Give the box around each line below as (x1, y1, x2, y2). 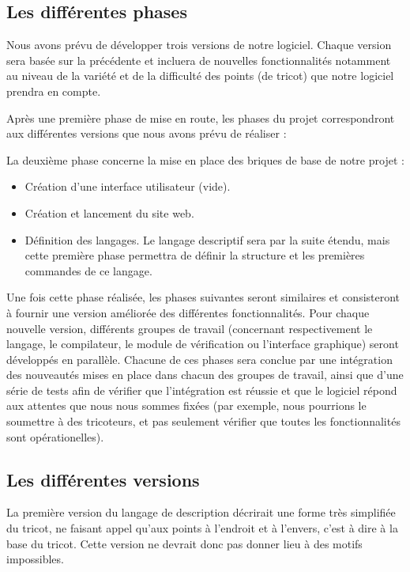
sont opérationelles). (6, 428, 104, 445)
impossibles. (6, 551, 64, 567)
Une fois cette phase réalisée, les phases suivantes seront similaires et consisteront (6, 289, 401, 305)
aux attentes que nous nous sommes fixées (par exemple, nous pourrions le (6, 397, 367, 414)
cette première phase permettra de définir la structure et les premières (24, 247, 365, 263)
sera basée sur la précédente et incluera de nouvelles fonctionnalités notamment (6, 51, 391, 68)
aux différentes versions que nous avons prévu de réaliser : (6, 125, 287, 142)
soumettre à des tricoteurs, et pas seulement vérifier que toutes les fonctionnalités (6, 413, 401, 430)
